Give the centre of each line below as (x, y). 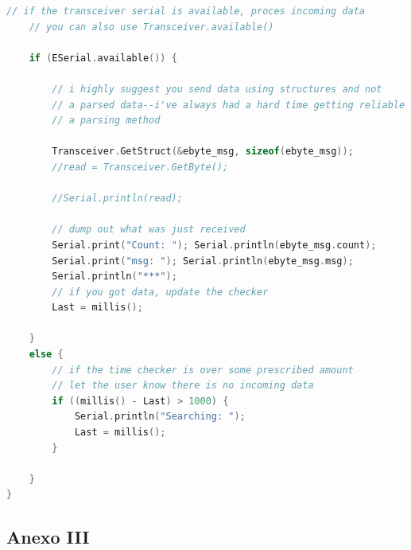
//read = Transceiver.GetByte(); (140, 167)
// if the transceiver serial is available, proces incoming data (186, 11)
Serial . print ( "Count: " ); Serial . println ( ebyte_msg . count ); (214, 245)
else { (46, 355)
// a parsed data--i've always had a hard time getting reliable (229, 105)
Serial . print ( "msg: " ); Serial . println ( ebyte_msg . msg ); (203, 261)
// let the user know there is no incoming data (183, 386)
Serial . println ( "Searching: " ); (160, 417)
